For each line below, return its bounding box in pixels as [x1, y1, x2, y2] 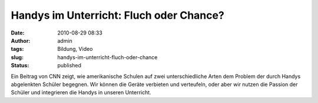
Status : [11, 62, 29, 69]
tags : [11, 46, 24, 53]
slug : [11, 53, 24, 61]
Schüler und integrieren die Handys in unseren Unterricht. [11, 89, 151, 96]
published [57, 62, 82, 69]
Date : [11, 29, 25, 36]
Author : [11, 37, 31, 44]
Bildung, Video [57, 46, 93, 53]
